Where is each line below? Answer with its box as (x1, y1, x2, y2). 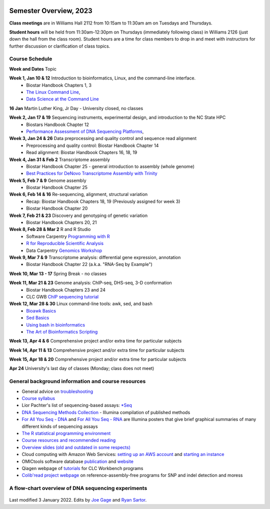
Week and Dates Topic (9, 65, 57, 72)
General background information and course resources (9, 378, 146, 385)
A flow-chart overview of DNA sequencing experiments (9, 485, 147, 492)
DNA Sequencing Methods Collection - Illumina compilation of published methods (21, 409, 190, 415)
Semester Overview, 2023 (9, 6, 92, 15)
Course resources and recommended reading (21, 437, 116, 443)
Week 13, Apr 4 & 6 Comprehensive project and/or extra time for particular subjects (9, 338, 182, 344)
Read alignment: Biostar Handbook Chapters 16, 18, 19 (26, 149, 137, 155)
